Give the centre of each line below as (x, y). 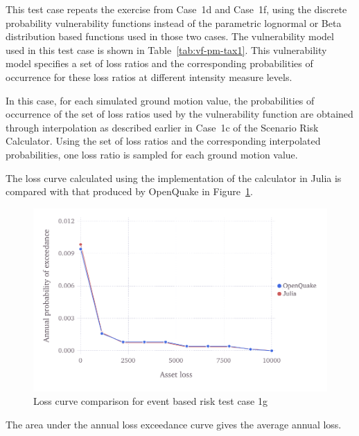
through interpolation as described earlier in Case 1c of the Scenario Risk (162, 127)
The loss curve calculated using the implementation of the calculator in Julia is (174, 178)
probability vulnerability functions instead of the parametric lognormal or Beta (174, 22)
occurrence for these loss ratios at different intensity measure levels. (149, 76)
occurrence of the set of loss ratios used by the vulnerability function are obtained (179, 114)
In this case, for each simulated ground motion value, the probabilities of (160, 100)
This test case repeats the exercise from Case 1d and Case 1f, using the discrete (176, 9)
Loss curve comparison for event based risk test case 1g (150, 401)
